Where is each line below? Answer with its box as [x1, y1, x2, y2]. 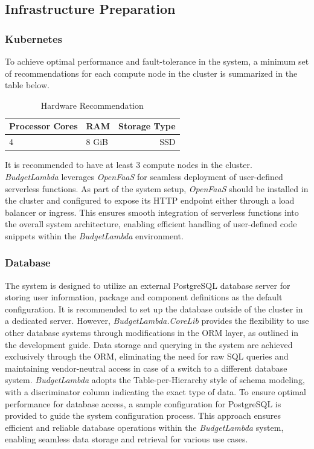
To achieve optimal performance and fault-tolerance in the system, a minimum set [5, 55, 309, 67]
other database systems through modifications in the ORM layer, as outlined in [5, 326, 299, 339]
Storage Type [118, 120, 176, 132]
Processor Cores [9, 120, 78, 132]
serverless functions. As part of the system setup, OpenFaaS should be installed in [5, 182, 309, 195]
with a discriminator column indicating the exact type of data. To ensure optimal [5, 386, 306, 398]
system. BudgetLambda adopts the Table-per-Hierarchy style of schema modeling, [5, 373, 305, 386]
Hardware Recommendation [40, 99, 144, 111]
